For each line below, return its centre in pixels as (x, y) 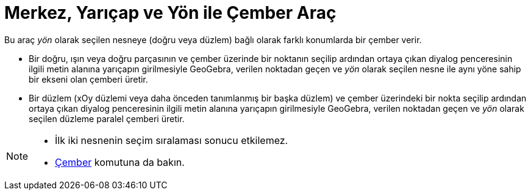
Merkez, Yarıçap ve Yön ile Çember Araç (170, 13)
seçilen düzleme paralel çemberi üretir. (107, 118)
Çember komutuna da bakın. (120, 162)
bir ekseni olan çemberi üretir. (88, 79)
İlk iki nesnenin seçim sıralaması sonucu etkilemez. (172, 140)
